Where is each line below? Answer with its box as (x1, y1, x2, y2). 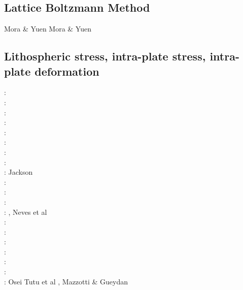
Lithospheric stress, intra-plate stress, (4, 48, 206, 64)
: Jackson (4, 167, 33, 177)
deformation (34, 63, 99, 79)
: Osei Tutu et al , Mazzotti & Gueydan (4, 276, 128, 286)
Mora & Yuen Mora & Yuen (4, 23, 91, 34)
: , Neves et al (4, 206, 47, 217)
